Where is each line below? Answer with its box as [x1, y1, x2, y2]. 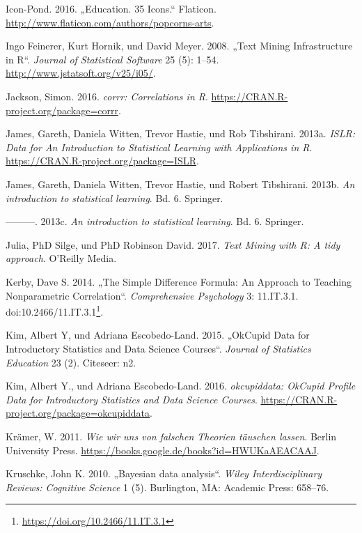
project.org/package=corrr [6, 102, 118, 117]
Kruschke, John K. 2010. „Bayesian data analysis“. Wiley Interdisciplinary [6, 466, 322, 481]
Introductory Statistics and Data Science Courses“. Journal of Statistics [6, 341, 311, 355]
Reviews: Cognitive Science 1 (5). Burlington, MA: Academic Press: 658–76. [6, 479, 329, 494]
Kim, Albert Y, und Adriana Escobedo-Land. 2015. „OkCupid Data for [6, 327, 310, 342]
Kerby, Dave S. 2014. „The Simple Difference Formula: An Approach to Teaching [6, 274, 352, 288]
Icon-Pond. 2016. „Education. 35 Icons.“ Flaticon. [6, 1, 217, 15]
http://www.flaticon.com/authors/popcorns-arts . [6, 15, 214, 29]
